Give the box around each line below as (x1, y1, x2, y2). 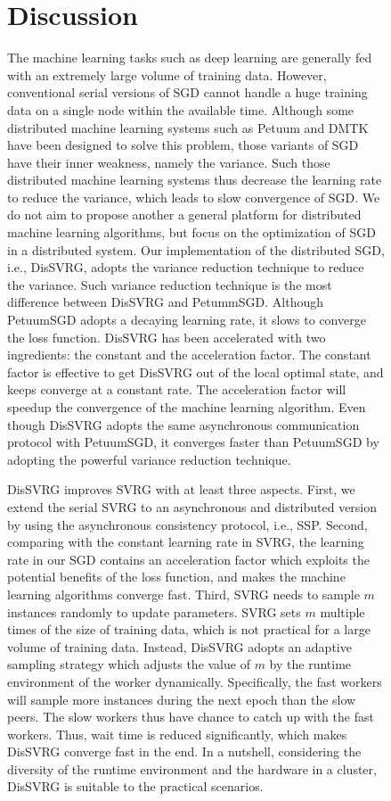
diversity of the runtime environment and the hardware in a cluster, (7, 759, 377, 778)
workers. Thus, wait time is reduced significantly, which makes (7, 724, 347, 743)
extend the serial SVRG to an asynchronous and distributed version (7, 497, 378, 516)
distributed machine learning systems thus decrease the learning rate (7, 170, 382, 189)
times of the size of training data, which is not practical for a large (7, 620, 371, 639)
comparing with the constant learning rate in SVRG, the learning (7, 533, 364, 551)
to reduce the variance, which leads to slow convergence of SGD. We (7, 187, 380, 206)
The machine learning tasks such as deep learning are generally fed (7, 48, 372, 67)
